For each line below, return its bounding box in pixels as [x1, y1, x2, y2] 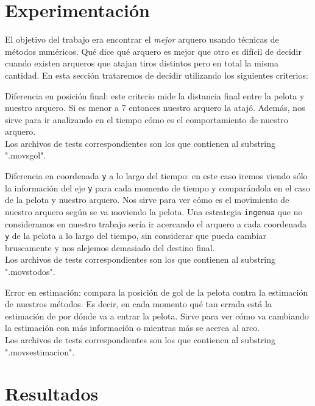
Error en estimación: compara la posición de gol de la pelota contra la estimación [5, 285, 308, 298]
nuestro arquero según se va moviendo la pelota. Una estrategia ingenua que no [5, 205, 303, 218]
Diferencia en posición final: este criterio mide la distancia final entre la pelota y [5, 89, 305, 102]
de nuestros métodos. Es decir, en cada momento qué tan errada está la [5, 297, 272, 310]
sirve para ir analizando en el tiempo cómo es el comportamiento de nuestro [5, 113, 288, 126]
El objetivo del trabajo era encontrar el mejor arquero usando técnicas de [5, 33, 279, 46]
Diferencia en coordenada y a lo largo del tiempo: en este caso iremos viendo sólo [5, 169, 308, 182]
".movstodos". [5, 265, 55, 278]
